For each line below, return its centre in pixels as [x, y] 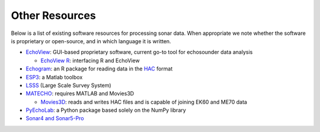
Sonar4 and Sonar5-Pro [55, 118]
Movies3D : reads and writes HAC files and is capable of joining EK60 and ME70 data [144, 102]
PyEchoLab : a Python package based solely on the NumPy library [106, 110]
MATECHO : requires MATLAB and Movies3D [80, 94]
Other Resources [53, 15]
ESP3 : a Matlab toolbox [54, 77]
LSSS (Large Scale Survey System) [69, 85]
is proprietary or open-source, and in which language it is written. [91, 41]
